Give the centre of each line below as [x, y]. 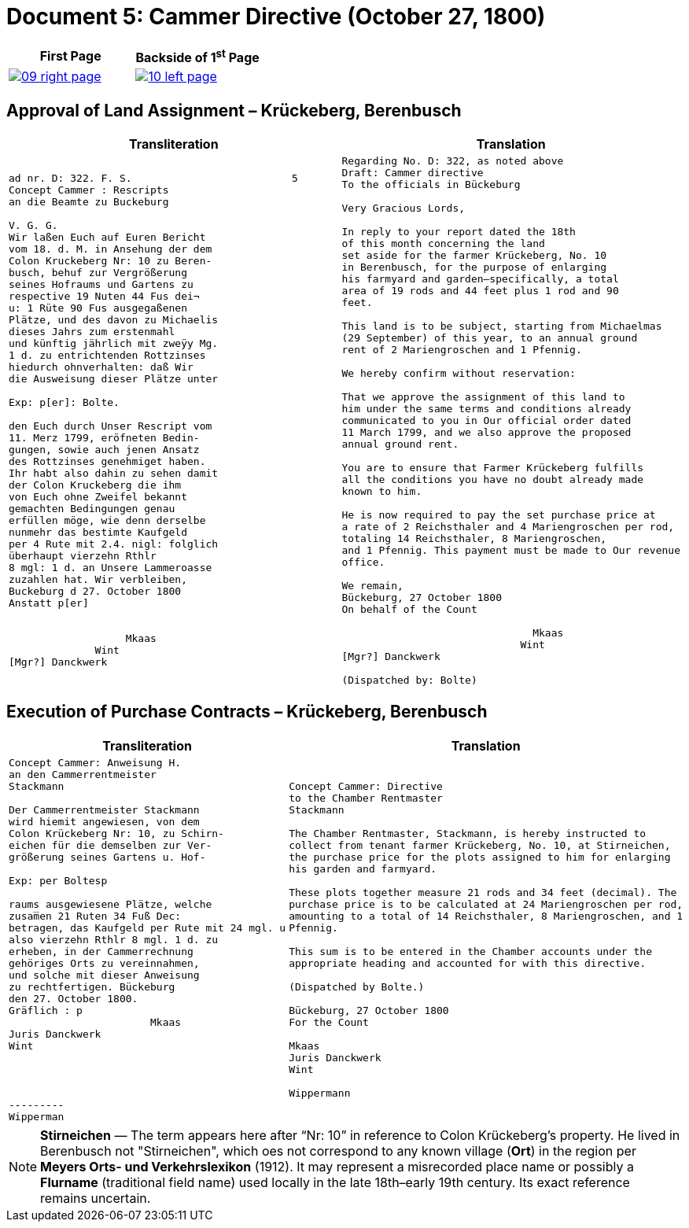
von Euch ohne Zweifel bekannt [98, 497]
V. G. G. [33, 226]
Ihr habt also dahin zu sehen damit [114, 474]
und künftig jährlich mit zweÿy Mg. [114, 344]
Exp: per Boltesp [58, 880]
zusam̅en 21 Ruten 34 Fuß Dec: [95, 916]
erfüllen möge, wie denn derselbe [107, 521]
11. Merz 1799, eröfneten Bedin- [104, 438]
